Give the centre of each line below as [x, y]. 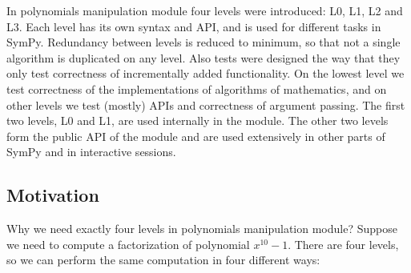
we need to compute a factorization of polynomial [128, 244]
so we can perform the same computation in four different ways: [163, 260]
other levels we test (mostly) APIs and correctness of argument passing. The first [206, 104]
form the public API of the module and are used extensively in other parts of [196, 136]
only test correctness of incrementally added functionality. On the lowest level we [205, 73]
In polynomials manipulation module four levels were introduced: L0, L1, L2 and [205, 10]
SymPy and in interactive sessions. [91, 152]
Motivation [53, 195]
